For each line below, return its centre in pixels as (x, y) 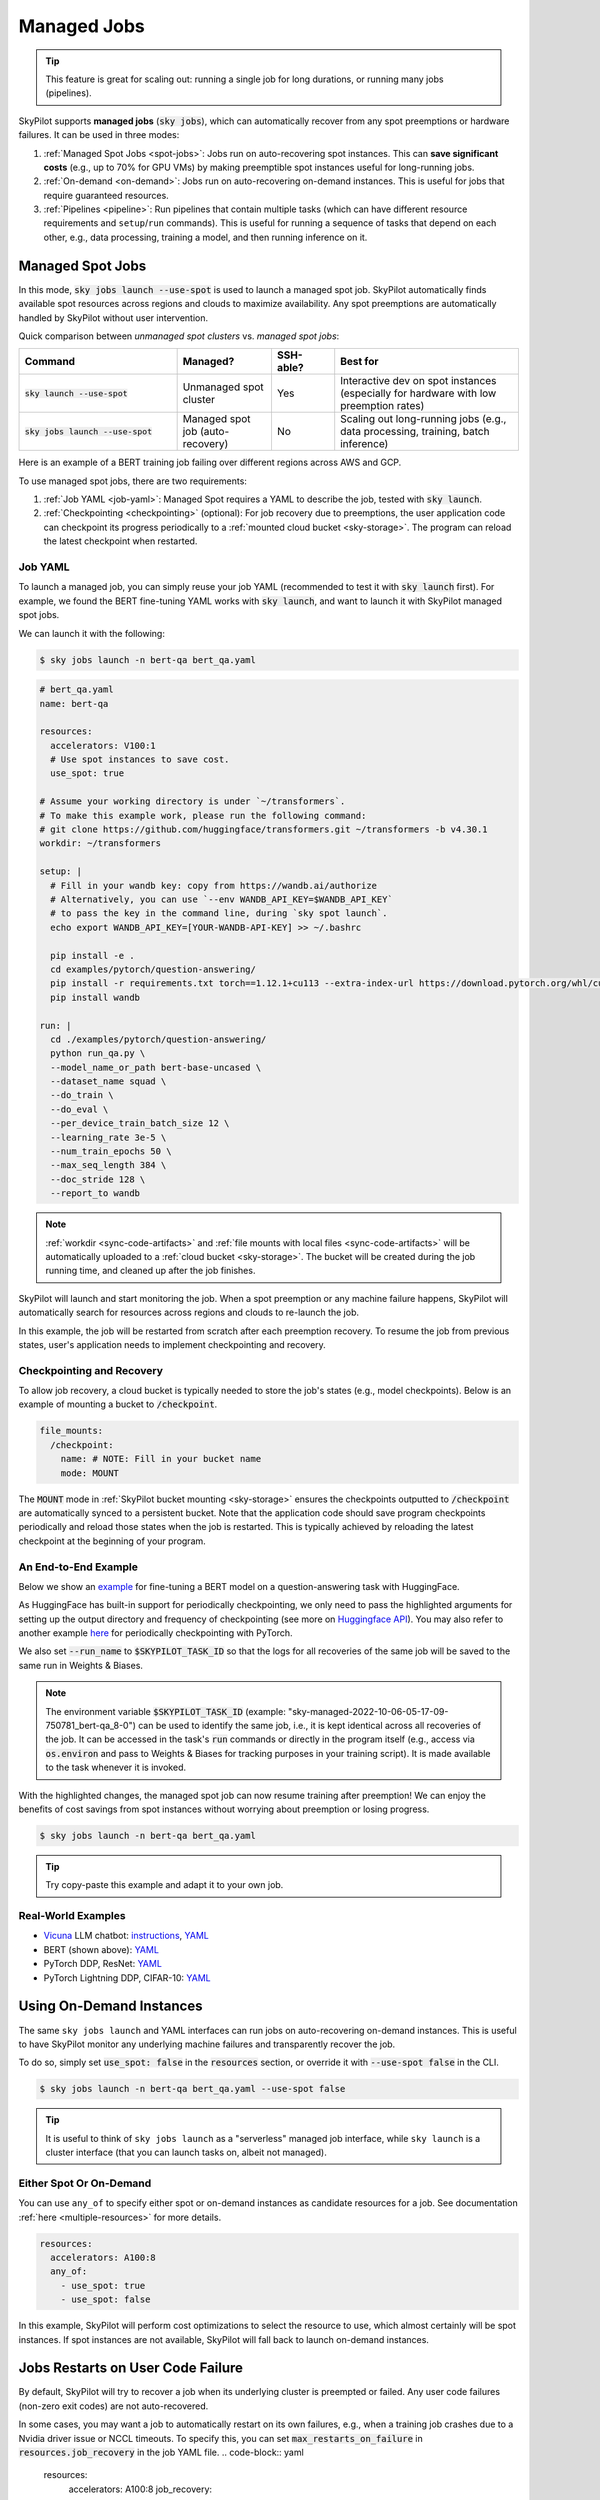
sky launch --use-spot (76, 393)
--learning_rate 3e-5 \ (108, 1137)
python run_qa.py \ (98, 1053)
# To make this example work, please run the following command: (203, 815)
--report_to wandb (95, 1193)
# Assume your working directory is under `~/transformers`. (192, 801)
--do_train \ (82, 1095)
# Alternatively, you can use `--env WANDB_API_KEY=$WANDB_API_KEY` (222, 899)
